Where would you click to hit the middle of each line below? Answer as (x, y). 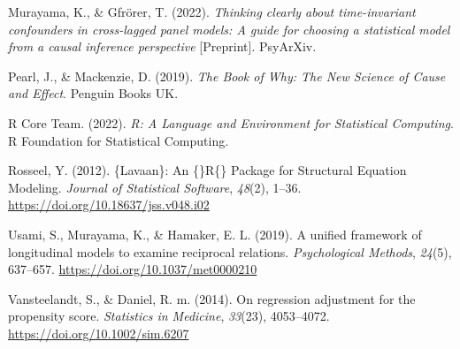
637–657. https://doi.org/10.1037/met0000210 (133, 269)
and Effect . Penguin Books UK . (93, 93)
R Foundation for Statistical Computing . (119, 140)
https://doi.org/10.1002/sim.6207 (99, 333)
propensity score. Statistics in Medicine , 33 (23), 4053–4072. (169, 316)
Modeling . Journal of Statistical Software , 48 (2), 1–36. (155, 187)
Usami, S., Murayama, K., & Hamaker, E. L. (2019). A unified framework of (215, 234)
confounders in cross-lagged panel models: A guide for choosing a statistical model (229, 29)
